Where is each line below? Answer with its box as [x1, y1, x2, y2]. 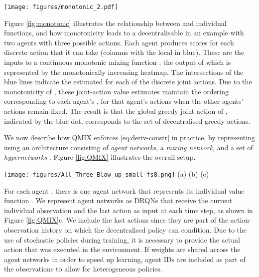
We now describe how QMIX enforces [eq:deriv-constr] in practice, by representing [4, 132, 255, 143]
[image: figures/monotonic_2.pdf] [4, 3, 119, 10]
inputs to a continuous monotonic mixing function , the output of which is [4, 57, 231, 67]
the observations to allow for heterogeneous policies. [4, 264, 162, 274]
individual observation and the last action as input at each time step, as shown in [4, 205, 253, 215]
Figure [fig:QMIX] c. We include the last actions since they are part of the [4, 215, 229, 225]
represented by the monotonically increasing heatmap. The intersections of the [4, 66, 244, 77]
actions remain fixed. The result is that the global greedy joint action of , [4, 106, 228, 116]
